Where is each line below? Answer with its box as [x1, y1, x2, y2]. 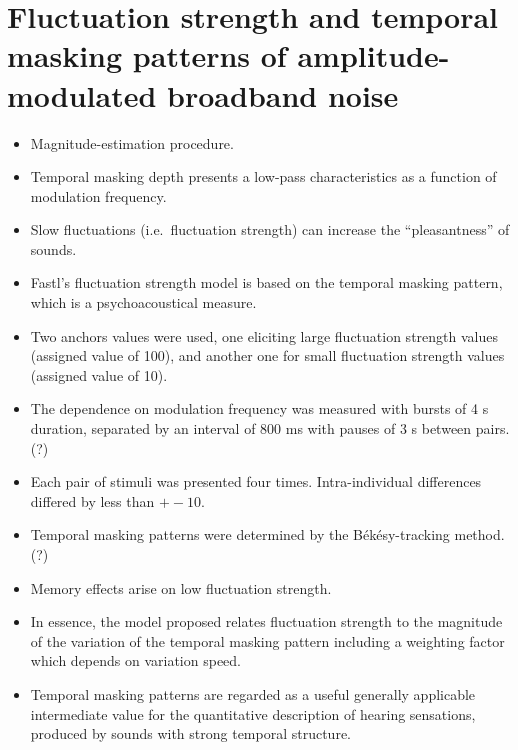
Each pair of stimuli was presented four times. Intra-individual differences [30, 471, 482, 492]
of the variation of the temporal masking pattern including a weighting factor [30, 630, 505, 651]
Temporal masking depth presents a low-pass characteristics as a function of [30, 166, 497, 187]
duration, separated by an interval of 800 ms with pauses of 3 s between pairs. [30, 418, 510, 439]
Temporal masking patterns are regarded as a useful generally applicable [30, 683, 476, 704]
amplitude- [297, 35, 450, 76]
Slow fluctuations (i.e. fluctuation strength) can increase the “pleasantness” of [30, 219, 510, 240]
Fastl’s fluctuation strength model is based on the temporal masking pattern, [30, 272, 503, 293]
